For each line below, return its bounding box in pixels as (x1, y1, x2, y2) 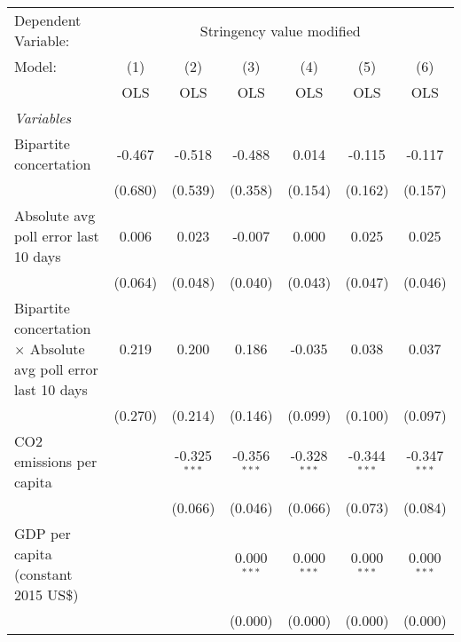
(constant (14, 564, 73, 584)
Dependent (14, 10, 82, 30)
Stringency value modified (199, 20, 361, 41)
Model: (14, 56, 58, 76)
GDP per (14, 523, 71, 543)
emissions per (14, 451, 98, 472)
